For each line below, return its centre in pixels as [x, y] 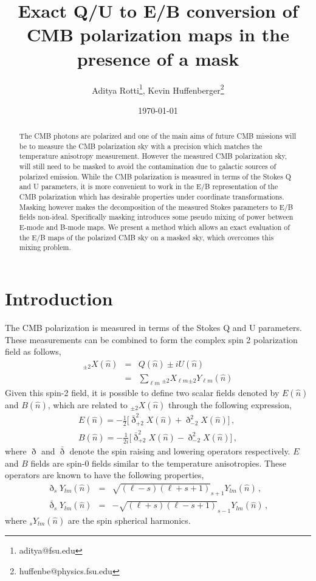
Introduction [59, 298]
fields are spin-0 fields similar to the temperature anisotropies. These [158, 463]
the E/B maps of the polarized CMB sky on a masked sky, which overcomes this [146, 237]
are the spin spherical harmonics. [129, 520]
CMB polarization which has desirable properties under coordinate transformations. [152, 197]
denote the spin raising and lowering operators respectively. [180, 451]
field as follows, [33, 351]
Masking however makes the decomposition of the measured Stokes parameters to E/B [156, 207]
